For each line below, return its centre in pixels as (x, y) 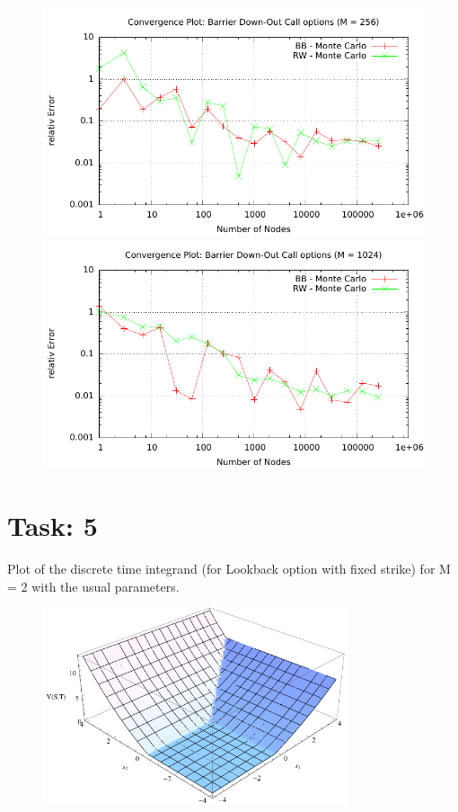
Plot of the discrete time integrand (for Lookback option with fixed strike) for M (229, 569)
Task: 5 (53, 526)
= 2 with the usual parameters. (93, 586)
